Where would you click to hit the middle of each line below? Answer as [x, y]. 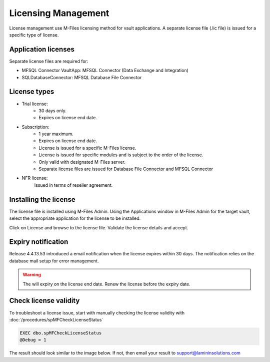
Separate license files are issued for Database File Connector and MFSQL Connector [126, 169]
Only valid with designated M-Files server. [82, 162]
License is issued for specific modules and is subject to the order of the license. [121, 155]
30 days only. [53, 111]
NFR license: [35, 178]
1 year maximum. [56, 134]
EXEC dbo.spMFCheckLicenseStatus [61, 333]
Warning [32, 275]
